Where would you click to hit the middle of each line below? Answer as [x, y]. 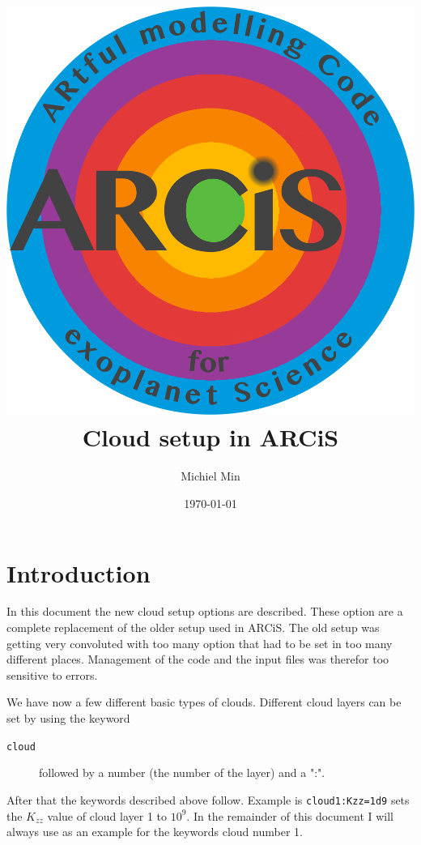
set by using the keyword [68, 718]
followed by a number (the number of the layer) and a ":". [182, 772]
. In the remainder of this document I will [290, 815]
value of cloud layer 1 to [107, 815]
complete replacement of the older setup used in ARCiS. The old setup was [193, 627]
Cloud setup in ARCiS [210, 437]
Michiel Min [210, 476]
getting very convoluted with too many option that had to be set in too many [200, 643]
